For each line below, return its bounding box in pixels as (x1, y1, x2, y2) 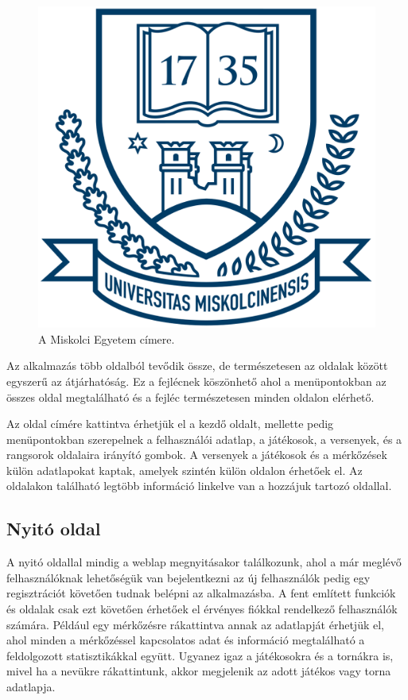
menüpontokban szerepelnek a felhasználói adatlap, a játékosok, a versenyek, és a (6, 430, 402, 447)
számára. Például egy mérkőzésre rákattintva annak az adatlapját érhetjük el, (6, 616, 384, 632)
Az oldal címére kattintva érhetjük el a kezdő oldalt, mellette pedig (6, 415, 334, 432)
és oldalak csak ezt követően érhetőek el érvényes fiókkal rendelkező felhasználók (6, 601, 398, 617)
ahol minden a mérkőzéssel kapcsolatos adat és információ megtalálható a (6, 632, 365, 648)
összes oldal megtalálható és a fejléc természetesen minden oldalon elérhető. (6, 388, 375, 405)
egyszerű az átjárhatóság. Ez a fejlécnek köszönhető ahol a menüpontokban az (6, 372, 387, 389)
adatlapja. (6, 679, 56, 695)
